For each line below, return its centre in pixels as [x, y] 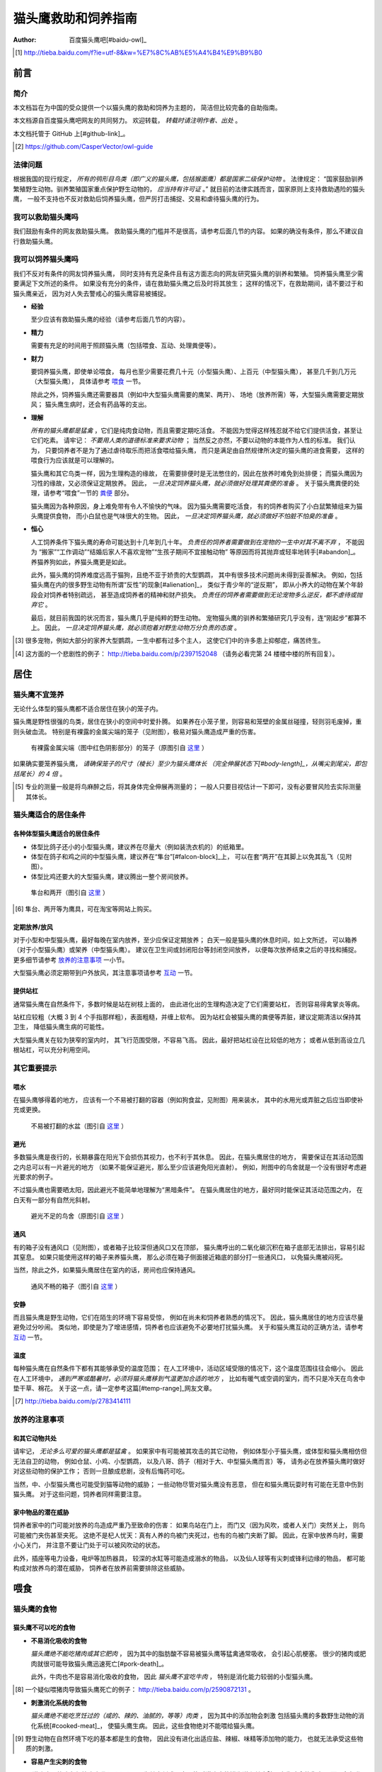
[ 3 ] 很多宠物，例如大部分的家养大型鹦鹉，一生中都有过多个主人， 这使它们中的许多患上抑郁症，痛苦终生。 [170, 641]
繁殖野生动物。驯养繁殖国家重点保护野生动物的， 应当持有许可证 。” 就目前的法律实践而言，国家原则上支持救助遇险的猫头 [189, 189]
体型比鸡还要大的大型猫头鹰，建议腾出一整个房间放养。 [111, 876]
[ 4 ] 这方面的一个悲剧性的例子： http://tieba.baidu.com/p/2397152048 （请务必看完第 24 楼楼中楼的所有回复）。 [177, 654]
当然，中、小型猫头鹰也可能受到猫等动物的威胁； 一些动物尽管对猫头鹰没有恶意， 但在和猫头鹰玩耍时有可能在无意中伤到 [188, 1484]
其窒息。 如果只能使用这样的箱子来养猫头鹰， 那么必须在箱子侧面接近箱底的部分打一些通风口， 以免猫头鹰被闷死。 [180, 1257]
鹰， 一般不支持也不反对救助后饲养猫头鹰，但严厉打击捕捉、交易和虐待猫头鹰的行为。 [138, 199]
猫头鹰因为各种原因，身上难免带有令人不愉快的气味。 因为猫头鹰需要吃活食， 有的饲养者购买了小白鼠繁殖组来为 [193, 506]
